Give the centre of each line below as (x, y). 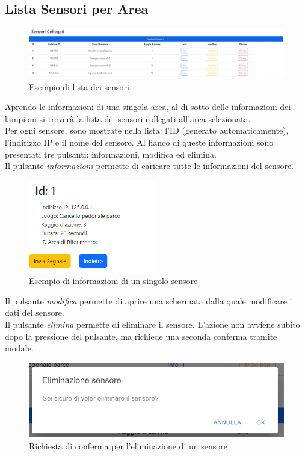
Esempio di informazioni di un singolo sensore (113, 281)
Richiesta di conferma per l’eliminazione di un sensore (128, 445)
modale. (19, 348)
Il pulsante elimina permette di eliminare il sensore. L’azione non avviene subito (152, 325)
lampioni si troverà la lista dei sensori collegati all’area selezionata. (128, 118)
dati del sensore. (35, 313)
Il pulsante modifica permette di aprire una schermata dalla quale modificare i (149, 300)
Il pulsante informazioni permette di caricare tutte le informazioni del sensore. (149, 166)
